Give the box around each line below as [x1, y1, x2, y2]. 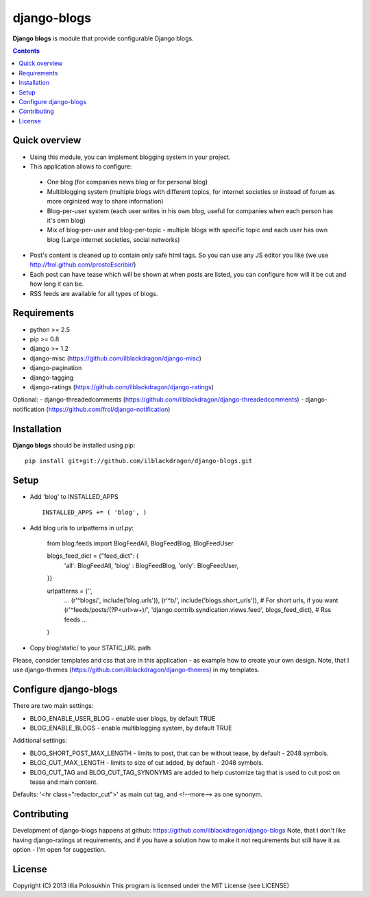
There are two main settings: [12, 702, 94, 710]
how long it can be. [29, 280, 84, 288]
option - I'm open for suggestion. [12, 846, 106, 854]
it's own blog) [47, 216, 86, 224]
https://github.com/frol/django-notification [48, 405, 169, 413]
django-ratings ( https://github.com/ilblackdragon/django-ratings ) [29, 382, 214, 391]
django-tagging [29, 373, 74, 382]
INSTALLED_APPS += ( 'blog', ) [42, 508, 147, 517]
